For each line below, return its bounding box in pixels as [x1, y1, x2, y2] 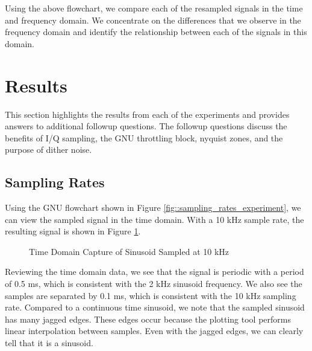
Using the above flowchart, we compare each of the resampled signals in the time [5, 2, 303, 14]
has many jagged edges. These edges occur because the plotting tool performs [5, 312, 291, 325]
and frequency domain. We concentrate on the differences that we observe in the [5, 13, 301, 26]
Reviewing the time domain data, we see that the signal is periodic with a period [5, 265, 304, 278]
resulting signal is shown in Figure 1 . [5, 225, 141, 237]
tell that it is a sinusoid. [5, 337, 93, 349]
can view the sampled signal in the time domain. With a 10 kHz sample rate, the [5, 213, 304, 225]
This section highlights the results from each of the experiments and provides [5, 108, 290, 120]
